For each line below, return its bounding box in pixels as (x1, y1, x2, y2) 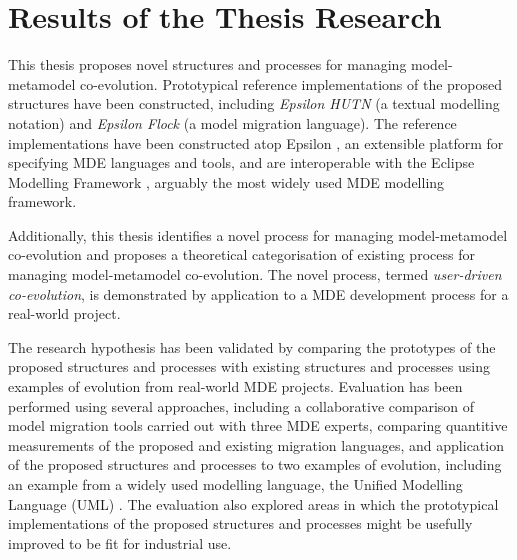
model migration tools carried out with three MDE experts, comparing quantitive (8, 415, 508, 436)
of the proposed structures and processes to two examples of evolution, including (8, 454, 502, 475)
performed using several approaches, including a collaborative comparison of (8, 395, 475, 416)
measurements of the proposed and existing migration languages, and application (8, 434, 504, 455)
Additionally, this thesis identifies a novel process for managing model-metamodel (8, 224, 508, 245)
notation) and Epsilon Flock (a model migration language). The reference (8, 112, 457, 133)
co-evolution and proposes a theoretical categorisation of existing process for (8, 244, 475, 265)
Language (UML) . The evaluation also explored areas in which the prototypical (8, 493, 499, 514)
